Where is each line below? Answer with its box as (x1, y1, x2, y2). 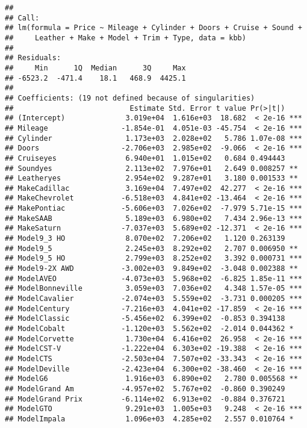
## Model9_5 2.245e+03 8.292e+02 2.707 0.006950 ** (5, 244, 298, 253)
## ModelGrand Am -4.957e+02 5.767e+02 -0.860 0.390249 (5, 384, 285, 393)
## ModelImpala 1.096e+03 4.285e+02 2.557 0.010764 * (5, 414, 294, 423)
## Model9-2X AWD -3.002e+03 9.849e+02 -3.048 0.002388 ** (5, 264, 298, 273)
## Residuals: (5, 54, 61, 63)
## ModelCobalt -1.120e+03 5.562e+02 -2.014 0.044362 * (5, 324, 294, 333)
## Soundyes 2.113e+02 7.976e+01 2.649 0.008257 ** (5, 164, 298, 173)
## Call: (5, 13, 40, 22)
